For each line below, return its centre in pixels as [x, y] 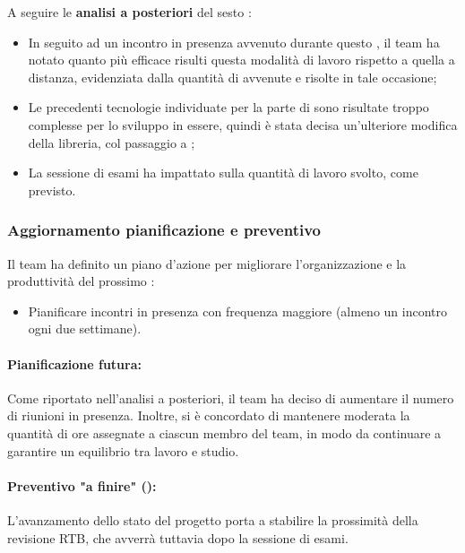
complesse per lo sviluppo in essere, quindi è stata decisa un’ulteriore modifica [243, 124]
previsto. [52, 190]
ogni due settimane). [85, 328]
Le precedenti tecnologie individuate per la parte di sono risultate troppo [228, 107]
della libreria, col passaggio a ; [112, 142]
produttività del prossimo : [81, 281]
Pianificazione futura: [74, 363]
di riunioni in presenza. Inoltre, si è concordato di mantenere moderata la [209, 415]
